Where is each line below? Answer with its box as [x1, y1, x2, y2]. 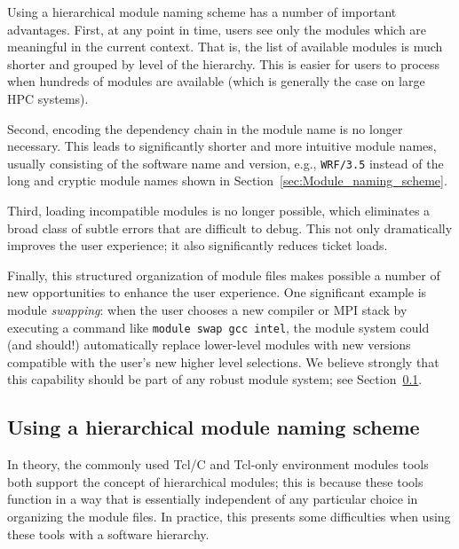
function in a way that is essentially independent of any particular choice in [7, 490, 418, 508]
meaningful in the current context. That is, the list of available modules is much [7, 37, 443, 56]
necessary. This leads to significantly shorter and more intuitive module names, [7, 137, 437, 155]
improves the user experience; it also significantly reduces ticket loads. [7, 236, 388, 255]
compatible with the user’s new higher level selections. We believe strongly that [7, 352, 439, 371]
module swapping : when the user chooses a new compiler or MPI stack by [7, 300, 408, 318]
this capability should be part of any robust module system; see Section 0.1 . [7, 370, 423, 388]
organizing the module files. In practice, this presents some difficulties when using [7, 506, 451, 525]
